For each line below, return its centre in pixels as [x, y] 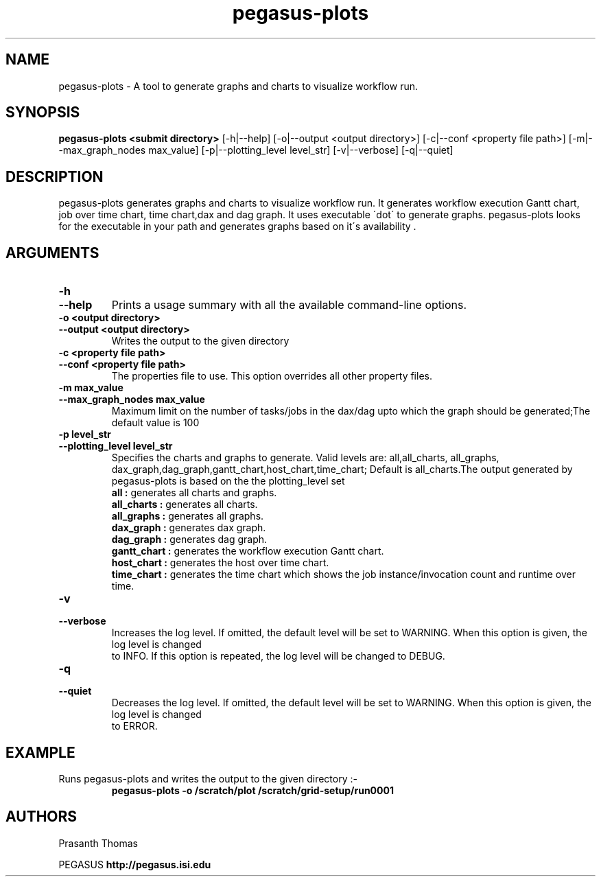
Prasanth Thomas [98, 843]
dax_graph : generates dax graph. [189, 528]
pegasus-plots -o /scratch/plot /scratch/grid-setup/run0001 [252, 790]
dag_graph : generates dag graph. [189, 539]
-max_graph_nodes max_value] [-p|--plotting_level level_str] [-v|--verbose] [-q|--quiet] [256, 150]
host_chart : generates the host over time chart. [220, 563]
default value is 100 [155, 423]
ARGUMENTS [52, 253]
